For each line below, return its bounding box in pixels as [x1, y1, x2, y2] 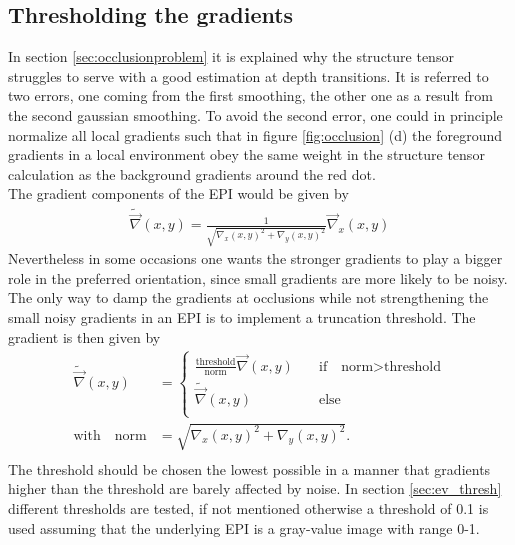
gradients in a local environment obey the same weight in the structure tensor [8, 144, 485, 165]
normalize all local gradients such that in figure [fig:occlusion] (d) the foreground [8, 124, 502, 145]
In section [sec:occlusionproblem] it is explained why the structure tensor [8, 46, 454, 67]
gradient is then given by [8, 326, 161, 347]
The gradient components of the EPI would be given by [8, 183, 349, 204]
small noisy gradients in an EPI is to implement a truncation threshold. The [8, 306, 476, 327]
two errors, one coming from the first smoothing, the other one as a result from [8, 85, 493, 106]
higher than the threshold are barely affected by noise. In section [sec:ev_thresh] [8, 478, 502, 499]
